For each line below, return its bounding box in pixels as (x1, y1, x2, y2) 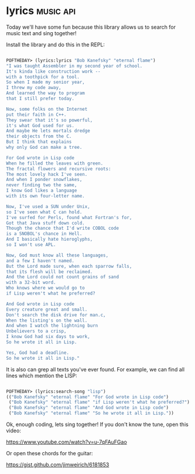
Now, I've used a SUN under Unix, (6, 203, 91, 209)
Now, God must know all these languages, (6, 252, 109, 258)
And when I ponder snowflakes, (6, 177, 83, 183)
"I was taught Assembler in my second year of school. (6, 63, 143, 69)
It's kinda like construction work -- (6, 69, 101, 74)
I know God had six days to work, (6, 334, 91, 340)
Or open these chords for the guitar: (6, 450, 93, 457)
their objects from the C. (6, 134, 72, 139)
